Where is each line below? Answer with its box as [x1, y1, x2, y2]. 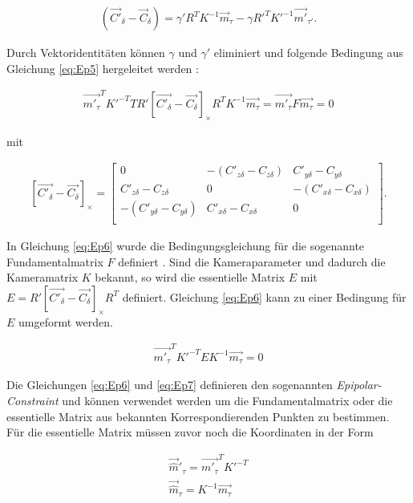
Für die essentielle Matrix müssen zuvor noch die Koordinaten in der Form [6, 424, 374, 440]
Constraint [6, 391, 59, 408]
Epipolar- [336, 376, 382, 393]
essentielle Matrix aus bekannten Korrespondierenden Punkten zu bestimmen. [6, 408, 390, 424]
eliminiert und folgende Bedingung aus [213, 44, 403, 61]
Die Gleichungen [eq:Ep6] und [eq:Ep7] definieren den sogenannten [6, 376, 333, 393]
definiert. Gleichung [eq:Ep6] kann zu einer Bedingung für [122, 288, 407, 305]
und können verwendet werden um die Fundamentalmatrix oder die [62, 391, 393, 408]
